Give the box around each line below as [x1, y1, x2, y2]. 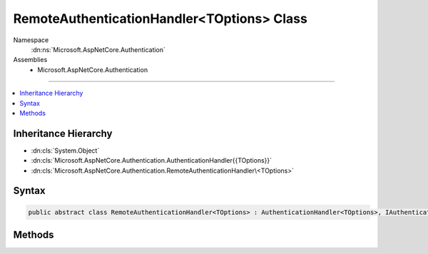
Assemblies [13, 56, 48, 64]
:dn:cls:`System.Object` [31, 146, 100, 155]
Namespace [13, 36, 49, 44]
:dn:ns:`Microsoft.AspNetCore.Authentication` [31, 45, 165, 54]
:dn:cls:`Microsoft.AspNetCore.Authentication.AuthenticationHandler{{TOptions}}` [31, 156, 272, 165]
